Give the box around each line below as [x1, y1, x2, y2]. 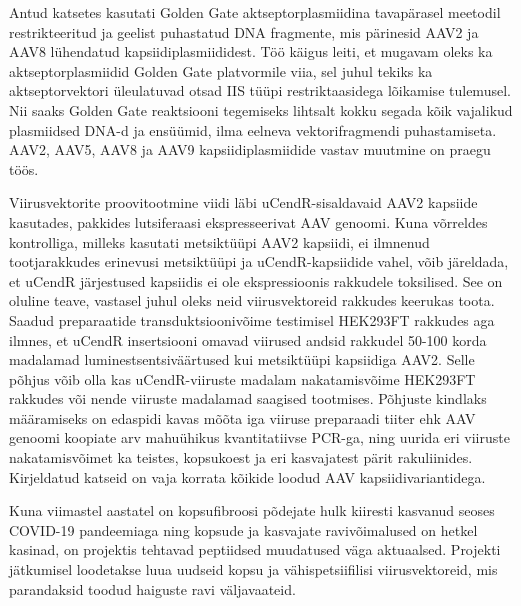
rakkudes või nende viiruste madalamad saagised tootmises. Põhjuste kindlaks [9, 388, 487, 409]
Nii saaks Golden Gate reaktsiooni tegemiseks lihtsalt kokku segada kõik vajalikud [9, 99, 513, 120]
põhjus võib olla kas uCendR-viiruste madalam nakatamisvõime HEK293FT [9, 368, 476, 389]
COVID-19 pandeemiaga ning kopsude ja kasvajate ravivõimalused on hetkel [9, 519, 478, 540]
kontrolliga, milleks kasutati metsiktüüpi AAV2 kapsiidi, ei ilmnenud [9, 231, 430, 252]
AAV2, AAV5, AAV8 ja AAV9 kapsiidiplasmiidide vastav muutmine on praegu [9, 139, 491, 160]
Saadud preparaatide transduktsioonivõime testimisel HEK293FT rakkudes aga [9, 309, 495, 330]
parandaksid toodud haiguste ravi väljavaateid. [9, 578, 296, 599]
